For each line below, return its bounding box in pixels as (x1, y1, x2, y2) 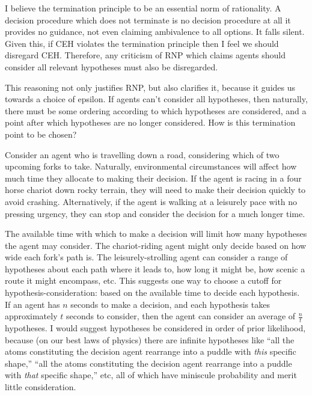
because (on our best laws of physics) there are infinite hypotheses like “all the (5, 333, 295, 346)
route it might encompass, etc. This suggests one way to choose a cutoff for (5, 274, 282, 287)
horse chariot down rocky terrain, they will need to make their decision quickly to (5, 183, 306, 196)
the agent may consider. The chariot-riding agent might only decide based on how (5, 239, 307, 251)
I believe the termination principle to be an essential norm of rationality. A (5, 2, 281, 14)
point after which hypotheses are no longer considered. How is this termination (5, 116, 296, 129)
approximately (5, 310, 58, 322)
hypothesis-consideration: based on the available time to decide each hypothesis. (5, 286, 300, 299)
